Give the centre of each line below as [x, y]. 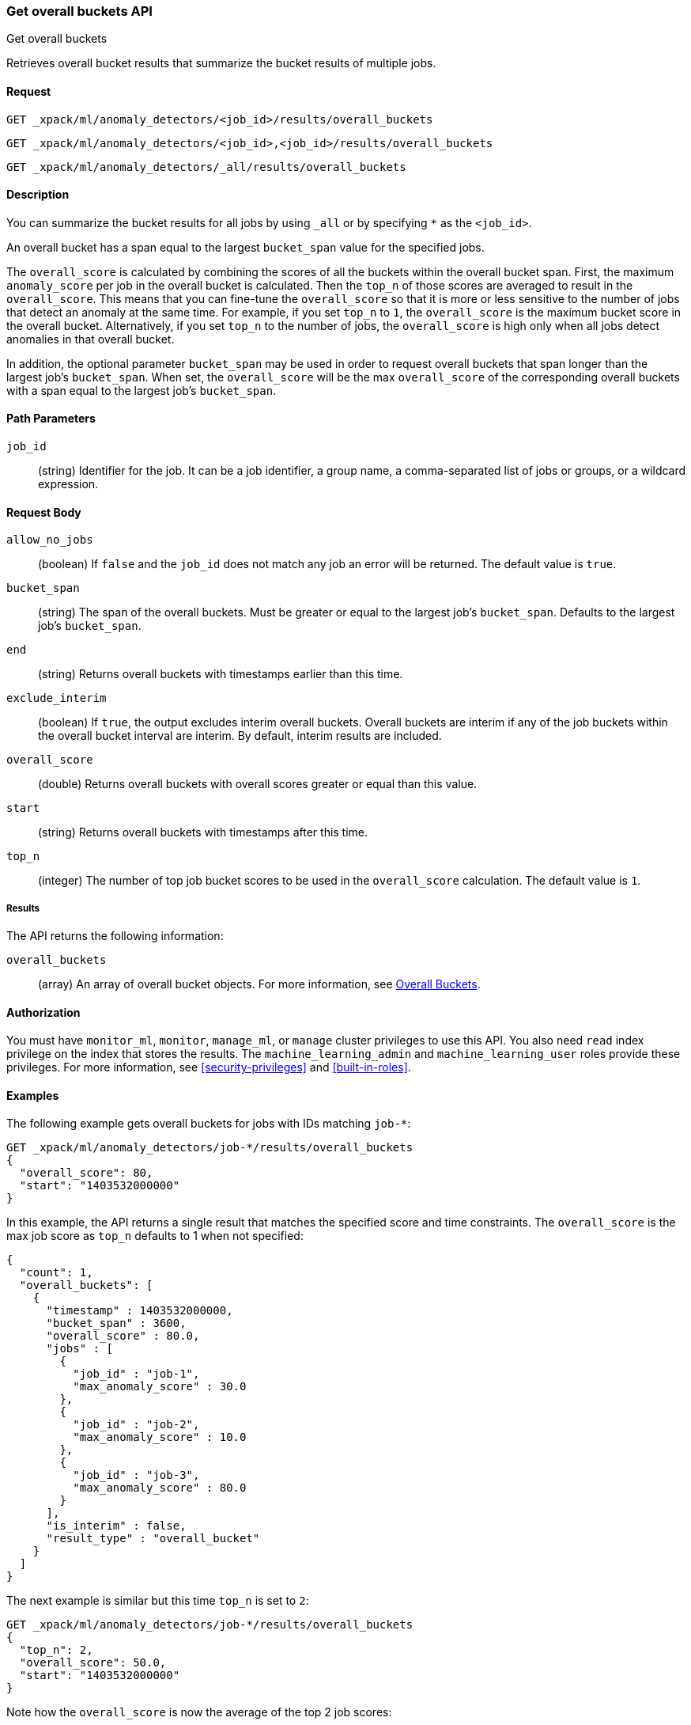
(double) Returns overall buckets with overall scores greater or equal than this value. [258, 784]
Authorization [43, 1012]
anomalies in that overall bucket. [91, 339]
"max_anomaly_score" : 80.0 [160, 1488]
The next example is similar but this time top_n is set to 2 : [158, 1601]
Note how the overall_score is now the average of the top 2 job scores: [199, 1712]
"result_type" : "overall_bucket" [153, 1539]
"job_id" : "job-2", [136, 1425]
